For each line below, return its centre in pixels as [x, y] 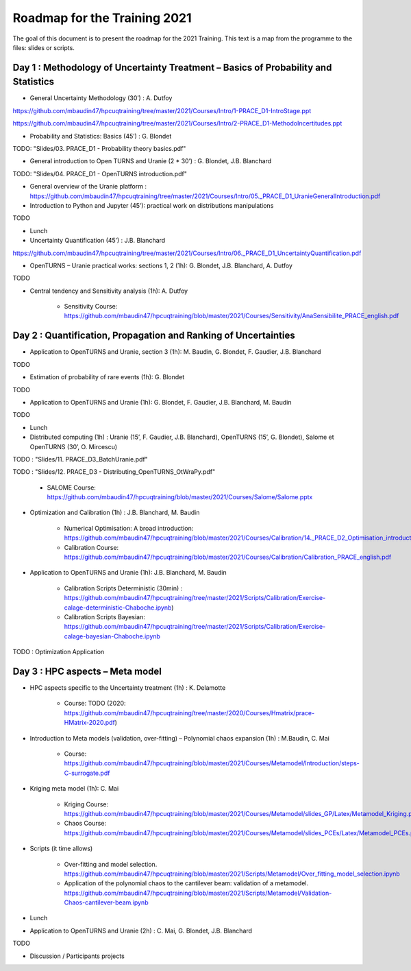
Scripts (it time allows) [61, 849]
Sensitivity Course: [91, 307]
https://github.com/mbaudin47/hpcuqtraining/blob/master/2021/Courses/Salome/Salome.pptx [180, 497]
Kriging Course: [86, 804]
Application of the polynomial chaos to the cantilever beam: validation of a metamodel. [186, 883]
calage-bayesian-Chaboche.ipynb [112, 636]
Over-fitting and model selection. [111, 864]
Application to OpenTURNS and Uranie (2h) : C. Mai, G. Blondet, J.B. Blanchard [141, 931]
